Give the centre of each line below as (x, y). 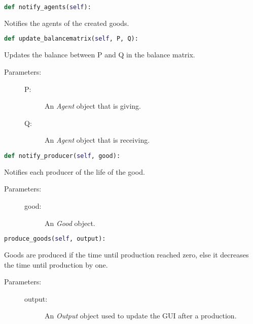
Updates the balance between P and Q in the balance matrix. (100, 55)
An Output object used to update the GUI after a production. (141, 316)
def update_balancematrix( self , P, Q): (71, 39)
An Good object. (70, 223)
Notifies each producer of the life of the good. (75, 171)
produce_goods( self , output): (55, 239)
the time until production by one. (56, 264)
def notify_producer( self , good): (62, 156)
